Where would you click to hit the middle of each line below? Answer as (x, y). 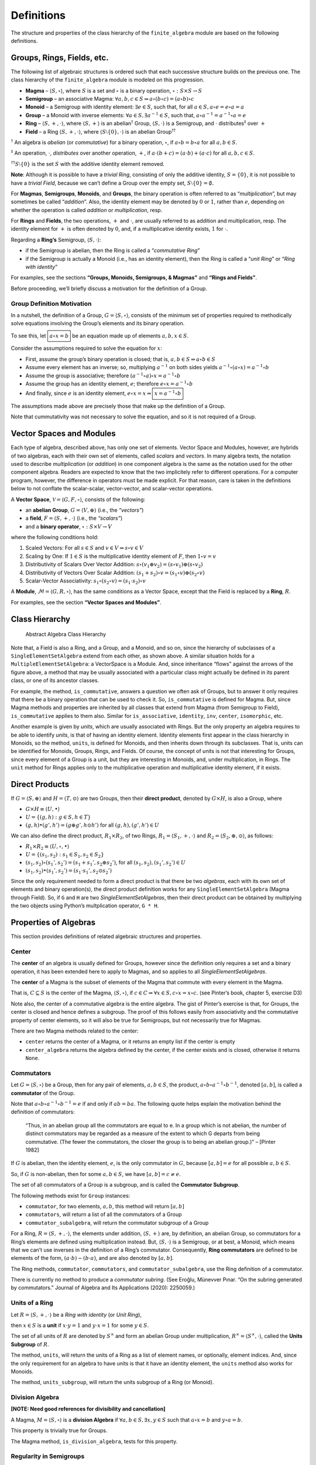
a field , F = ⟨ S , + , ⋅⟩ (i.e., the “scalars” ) (74, 518)
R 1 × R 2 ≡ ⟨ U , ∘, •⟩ (47, 847)
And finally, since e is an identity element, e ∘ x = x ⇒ (88, 393)
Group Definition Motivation (51, 304)
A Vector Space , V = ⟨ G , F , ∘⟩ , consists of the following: (78, 499)
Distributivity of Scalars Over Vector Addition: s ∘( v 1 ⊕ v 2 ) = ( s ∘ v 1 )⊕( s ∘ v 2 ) (114, 565)
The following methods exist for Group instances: (71, 1195)
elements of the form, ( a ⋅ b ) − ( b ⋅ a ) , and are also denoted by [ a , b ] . (92, 1258)
